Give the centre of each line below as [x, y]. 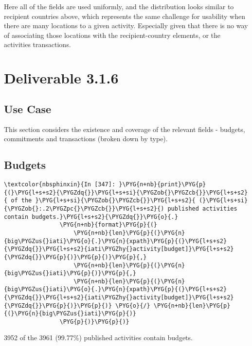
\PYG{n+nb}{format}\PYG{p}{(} [108, 225]
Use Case [28, 108]
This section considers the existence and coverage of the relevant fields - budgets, [125, 129]
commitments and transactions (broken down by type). [86, 139]
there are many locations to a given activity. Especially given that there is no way [126, 25]
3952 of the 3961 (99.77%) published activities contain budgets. [98, 337]
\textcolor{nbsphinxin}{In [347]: [60, 184]
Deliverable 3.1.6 [61, 78]
